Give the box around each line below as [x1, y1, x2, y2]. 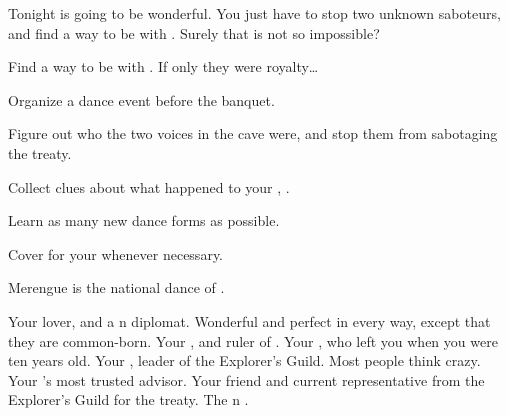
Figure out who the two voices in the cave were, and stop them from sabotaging [8, 123, 498, 144]
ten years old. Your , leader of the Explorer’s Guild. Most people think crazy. [8, 350, 481, 371]
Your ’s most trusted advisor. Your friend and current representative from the [8, 369, 485, 390]
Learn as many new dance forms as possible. [8, 210, 280, 231]
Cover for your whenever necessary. [8, 243, 223, 264]
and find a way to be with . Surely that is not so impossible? [8, 22, 380, 43]
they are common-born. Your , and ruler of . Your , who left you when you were [8, 330, 498, 351]
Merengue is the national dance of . [8, 277, 225, 298]
